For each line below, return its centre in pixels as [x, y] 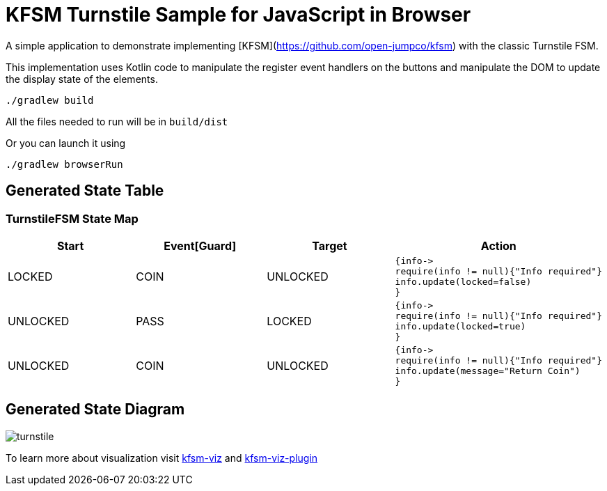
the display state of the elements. [82, 79]
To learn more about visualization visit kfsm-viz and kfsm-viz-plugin [162, 458]
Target [330, 245]
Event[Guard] [200, 245]
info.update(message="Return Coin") [488, 371]
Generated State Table [85, 191]
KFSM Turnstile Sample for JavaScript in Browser [238, 15]
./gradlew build [50, 100]
